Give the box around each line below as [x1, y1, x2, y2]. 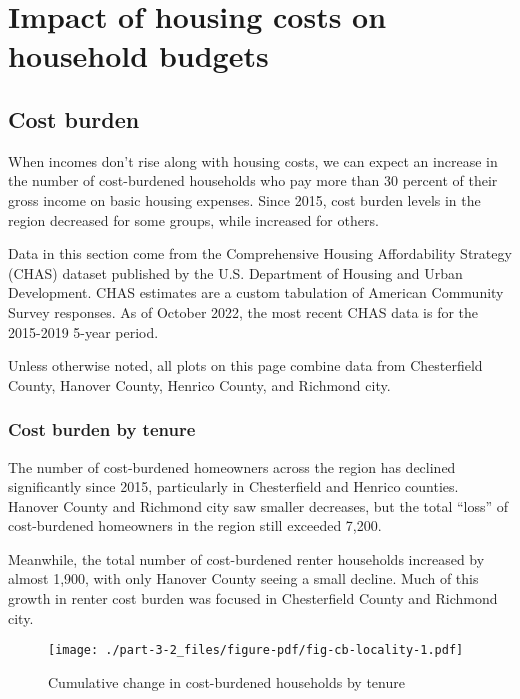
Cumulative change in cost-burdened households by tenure [48, 671, 405, 692]
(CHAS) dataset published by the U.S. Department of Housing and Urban [8, 262, 463, 283]
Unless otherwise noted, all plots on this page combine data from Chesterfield [8, 355, 483, 376]
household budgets [8, 35, 269, 76]
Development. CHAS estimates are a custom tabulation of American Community [8, 282, 504, 303]
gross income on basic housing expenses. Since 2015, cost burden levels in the [8, 189, 481, 210]
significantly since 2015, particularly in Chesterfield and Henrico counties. [8, 476, 459, 497]
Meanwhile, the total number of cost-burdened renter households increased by [8, 548, 485, 569]
